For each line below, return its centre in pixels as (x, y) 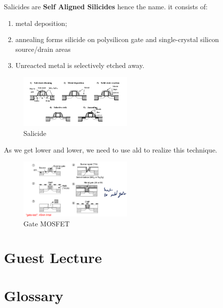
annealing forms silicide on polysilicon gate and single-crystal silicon (117, 39)
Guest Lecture (53, 257)
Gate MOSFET (47, 223)
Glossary (34, 295)
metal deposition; (41, 23)
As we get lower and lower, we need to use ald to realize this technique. (111, 149)
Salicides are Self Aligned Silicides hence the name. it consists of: (106, 6)
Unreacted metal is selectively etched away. (80, 65)
